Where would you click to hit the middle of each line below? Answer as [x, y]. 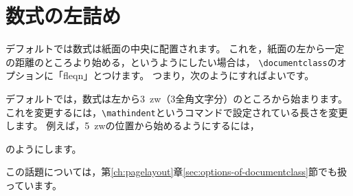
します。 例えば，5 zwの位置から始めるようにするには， [133, 126]
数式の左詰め [64, 15]
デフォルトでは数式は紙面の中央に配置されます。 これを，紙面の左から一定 [175, 48]
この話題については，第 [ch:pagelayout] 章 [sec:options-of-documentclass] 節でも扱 [176, 172]
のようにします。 [44, 148]
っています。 [34, 185]
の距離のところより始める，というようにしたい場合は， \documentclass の [171, 62]
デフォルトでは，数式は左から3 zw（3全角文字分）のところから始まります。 [176, 98]
